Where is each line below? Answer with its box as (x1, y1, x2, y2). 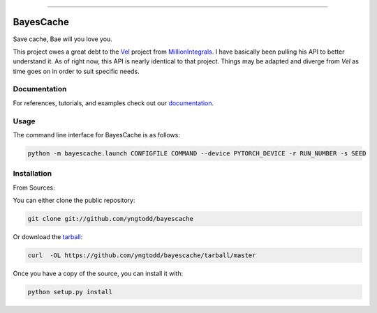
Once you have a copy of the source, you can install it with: (13, 269, 184, 278)
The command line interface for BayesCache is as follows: (13, 130, 181, 139)
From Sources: (13, 183, 55, 192)
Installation (13, 169, 52, 178)
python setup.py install (27, 288, 113, 296)
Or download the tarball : (13, 233, 83, 241)
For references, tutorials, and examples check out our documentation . (13, 98, 214, 107)
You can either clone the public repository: (13, 196, 135, 205)
